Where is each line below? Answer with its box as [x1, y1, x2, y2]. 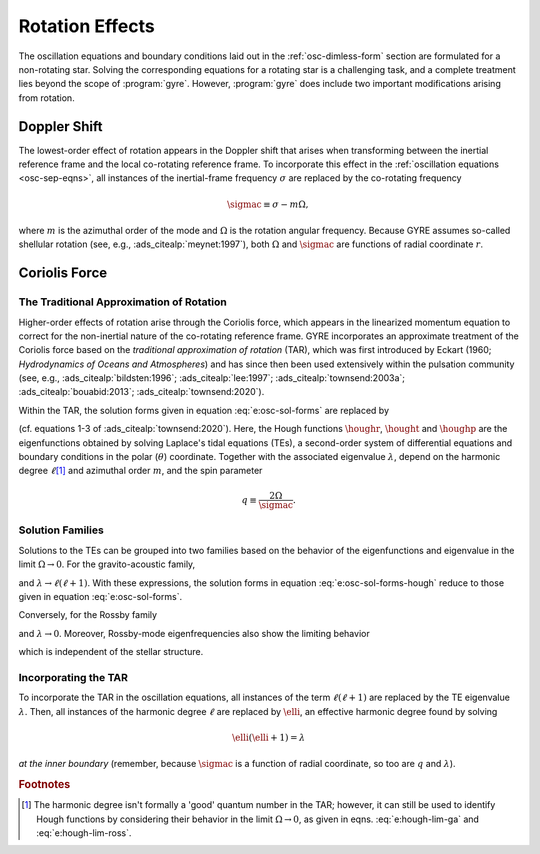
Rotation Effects [18, 15, 155, 37]
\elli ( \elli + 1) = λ [231, 731, 306, 743]
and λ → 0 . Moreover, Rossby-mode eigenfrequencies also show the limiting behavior [18, 627, 370, 639]
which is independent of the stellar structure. [18, 646, 204, 658]
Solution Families [18, 523, 104, 537]
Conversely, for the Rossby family [18, 609, 158, 621]
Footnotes [18, 778, 71, 792]
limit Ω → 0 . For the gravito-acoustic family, [18, 558, 196, 570]
